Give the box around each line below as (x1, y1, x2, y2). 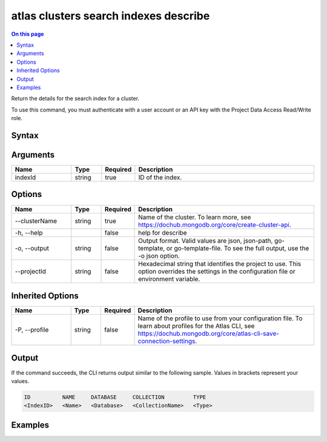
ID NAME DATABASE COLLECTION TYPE (24, 393, 206, 400)
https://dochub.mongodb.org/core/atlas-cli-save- (137, 329, 280, 338)
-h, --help (15, 228, 43, 236)
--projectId (15, 267, 47, 275)
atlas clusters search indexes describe (11, 9, 210, 22)
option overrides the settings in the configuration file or (138, 267, 296, 275)
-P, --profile (15, 326, 49, 334)
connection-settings (137, 337, 196, 346)
